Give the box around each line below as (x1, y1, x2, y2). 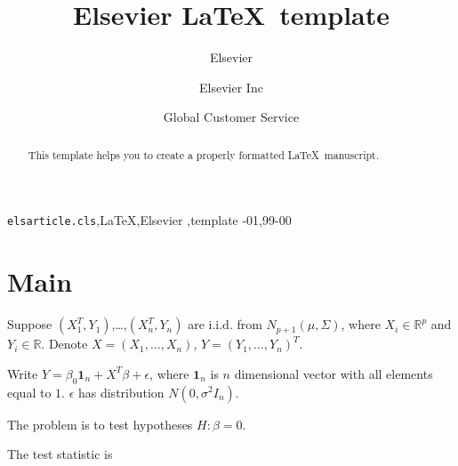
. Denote (41, 334, 88, 353)
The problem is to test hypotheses (7, 414, 193, 433)
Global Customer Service (163, 108, 300, 126)
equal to (7, 382, 52, 401)
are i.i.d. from (188, 315, 262, 333)
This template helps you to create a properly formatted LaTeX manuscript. (28, 147, 380, 162)
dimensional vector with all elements (234, 364, 433, 382)
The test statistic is (7, 445, 113, 463)
